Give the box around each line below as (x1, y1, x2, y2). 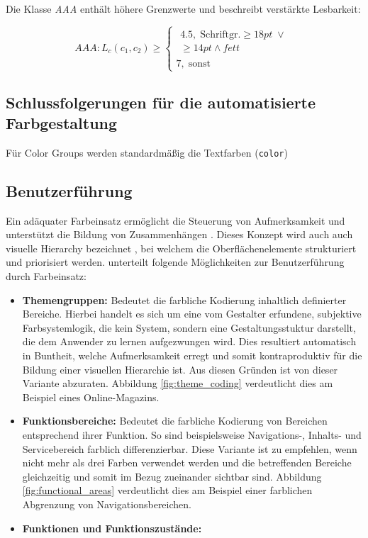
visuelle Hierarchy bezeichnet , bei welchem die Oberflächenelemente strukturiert (6, 240, 357, 255)
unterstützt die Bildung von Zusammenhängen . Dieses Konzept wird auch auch (6, 227, 353, 242)
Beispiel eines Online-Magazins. (22, 389, 160, 404)
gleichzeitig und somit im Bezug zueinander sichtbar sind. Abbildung (22, 469, 322, 483)
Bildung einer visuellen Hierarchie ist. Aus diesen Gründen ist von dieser (22, 362, 338, 376)
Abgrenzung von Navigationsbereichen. (22, 496, 191, 511)
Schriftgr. (200, 29, 241, 40)
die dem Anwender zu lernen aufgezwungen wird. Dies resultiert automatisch (22, 334, 357, 349)
